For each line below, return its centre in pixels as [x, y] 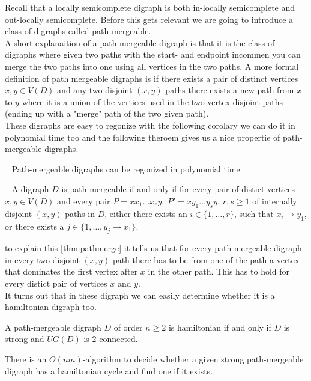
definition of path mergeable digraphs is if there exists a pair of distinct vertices [152, 78]
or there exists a [35, 226]
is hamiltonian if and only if [220, 327]
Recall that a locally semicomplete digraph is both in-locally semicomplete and [150, 7]
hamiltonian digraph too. [51, 307]
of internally [275, 200]
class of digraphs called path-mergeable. [78, 31]
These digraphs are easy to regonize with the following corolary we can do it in [150, 125]
